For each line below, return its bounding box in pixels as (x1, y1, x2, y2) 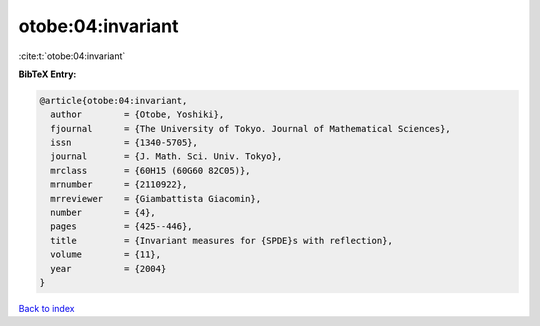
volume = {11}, (50, 249, 162, 260)
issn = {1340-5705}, (50, 137, 199, 149)
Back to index (18, 302, 75, 314)
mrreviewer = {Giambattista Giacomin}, (50, 193, 262, 204)
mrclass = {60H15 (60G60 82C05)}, (50, 165, 251, 176)
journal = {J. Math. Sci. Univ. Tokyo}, (50, 151, 283, 162)
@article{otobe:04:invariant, (39, 95, 188, 106)
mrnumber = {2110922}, (50, 179, 188, 190)
